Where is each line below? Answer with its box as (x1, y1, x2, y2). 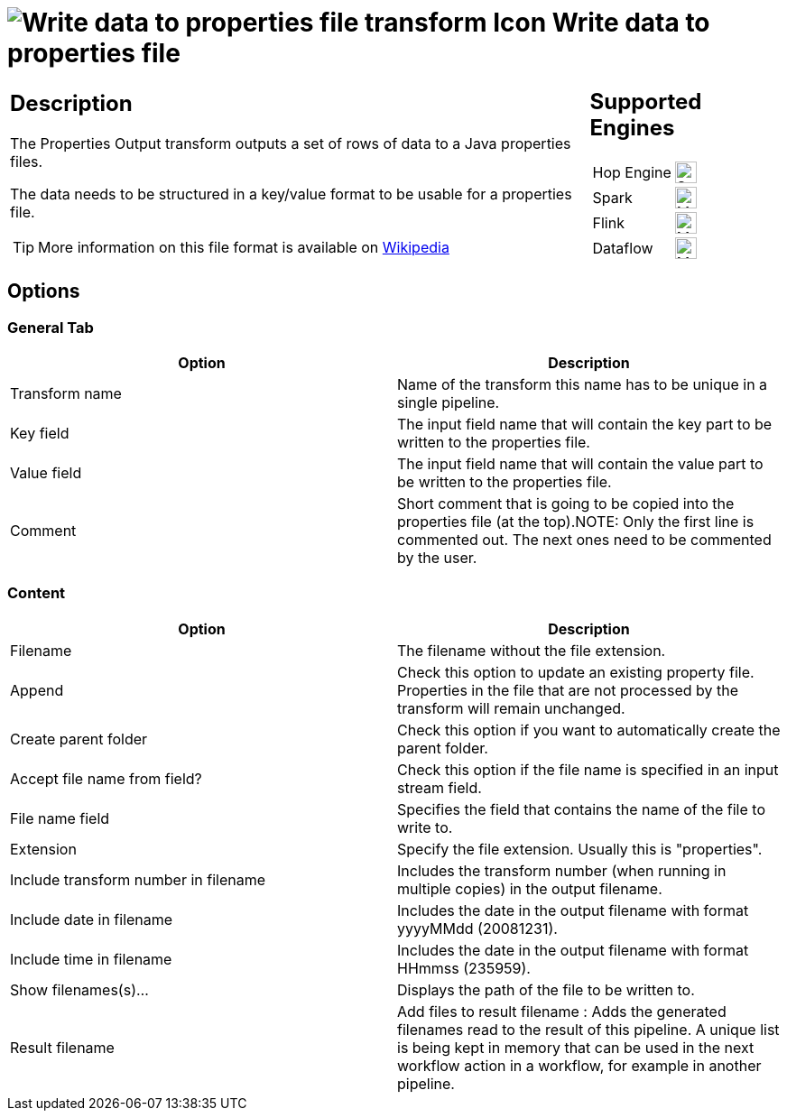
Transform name (10, 383, 122, 402)
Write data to (551, 7, 710, 38)
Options (7, 280, 80, 303)
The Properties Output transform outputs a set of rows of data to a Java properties (10, 134, 571, 153)
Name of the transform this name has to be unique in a (397, 374, 768, 393)
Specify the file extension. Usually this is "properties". (397, 839, 763, 858)
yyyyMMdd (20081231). (397, 919, 558, 938)
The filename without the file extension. (397, 641, 666, 660)
